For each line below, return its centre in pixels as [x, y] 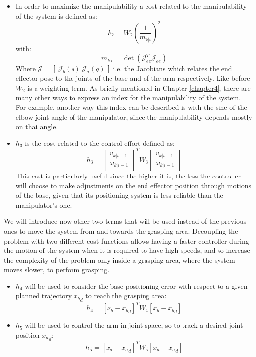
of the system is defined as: [56, 16]
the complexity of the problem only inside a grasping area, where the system [120, 260]
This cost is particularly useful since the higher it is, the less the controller [128, 175]
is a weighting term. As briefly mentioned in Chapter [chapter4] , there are [139, 88]
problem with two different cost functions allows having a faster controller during [127, 240]
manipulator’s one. [44, 204]
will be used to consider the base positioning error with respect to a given [136, 286]
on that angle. [37, 126]
